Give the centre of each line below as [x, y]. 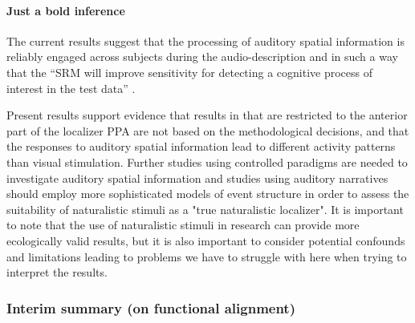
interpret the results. [57, 272]
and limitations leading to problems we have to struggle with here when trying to [207, 256]
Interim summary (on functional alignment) [151, 307]
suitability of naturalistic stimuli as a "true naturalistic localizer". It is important [205, 209]
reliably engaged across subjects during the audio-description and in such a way [202, 57]
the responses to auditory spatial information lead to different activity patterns [201, 146]
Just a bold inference [66, 10]
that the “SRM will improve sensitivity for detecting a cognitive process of [189, 72]
